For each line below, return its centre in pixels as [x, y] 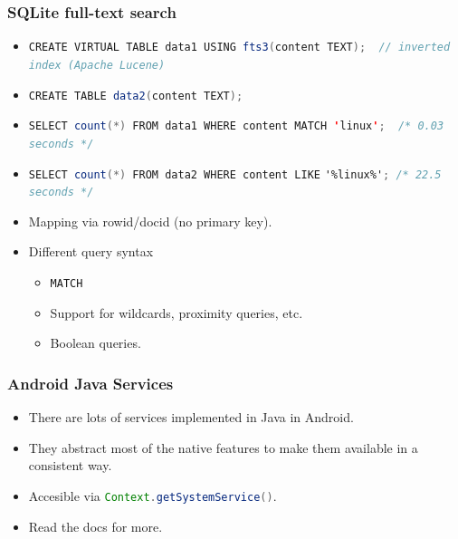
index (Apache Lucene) [97, 65]
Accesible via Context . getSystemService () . [153, 495]
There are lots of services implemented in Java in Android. [191, 417]
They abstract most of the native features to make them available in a [223, 447]
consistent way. [70, 465]
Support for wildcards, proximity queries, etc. [177, 312]
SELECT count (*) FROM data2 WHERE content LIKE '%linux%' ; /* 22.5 [235, 174]
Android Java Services [91, 383]
